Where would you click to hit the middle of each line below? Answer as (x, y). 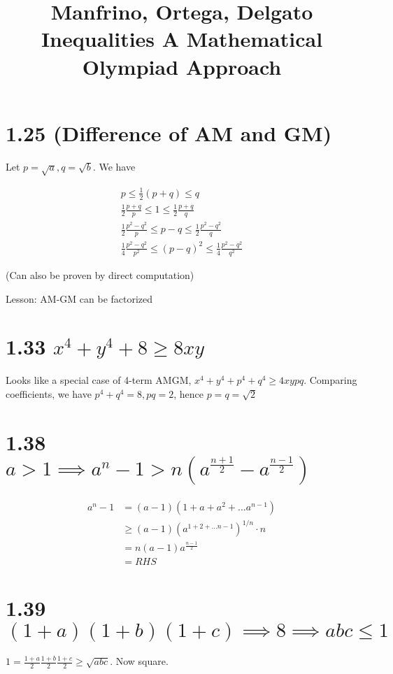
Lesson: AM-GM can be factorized (79, 298)
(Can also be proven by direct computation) (100, 274)
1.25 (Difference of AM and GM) (169, 132)
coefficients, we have (49, 393)
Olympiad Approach (182, 66)
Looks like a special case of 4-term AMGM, (99, 380)
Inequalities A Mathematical (182, 39)
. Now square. (139, 661)
